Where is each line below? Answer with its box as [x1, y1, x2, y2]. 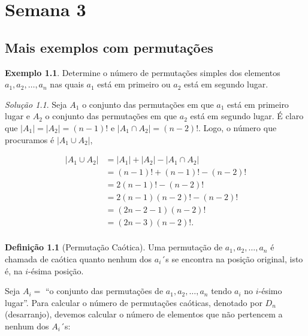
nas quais [50, 78, 84, 90]
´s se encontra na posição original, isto [161, 252, 303, 265]
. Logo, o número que [198, 121, 277, 134]
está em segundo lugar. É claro [190, 110, 304, 122]
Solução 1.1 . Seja [5, 98, 67, 110]
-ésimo [258, 284, 282, 297]
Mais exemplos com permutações [5, 38, 213, 56]
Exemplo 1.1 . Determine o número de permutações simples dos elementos [5, 66, 280, 78]
